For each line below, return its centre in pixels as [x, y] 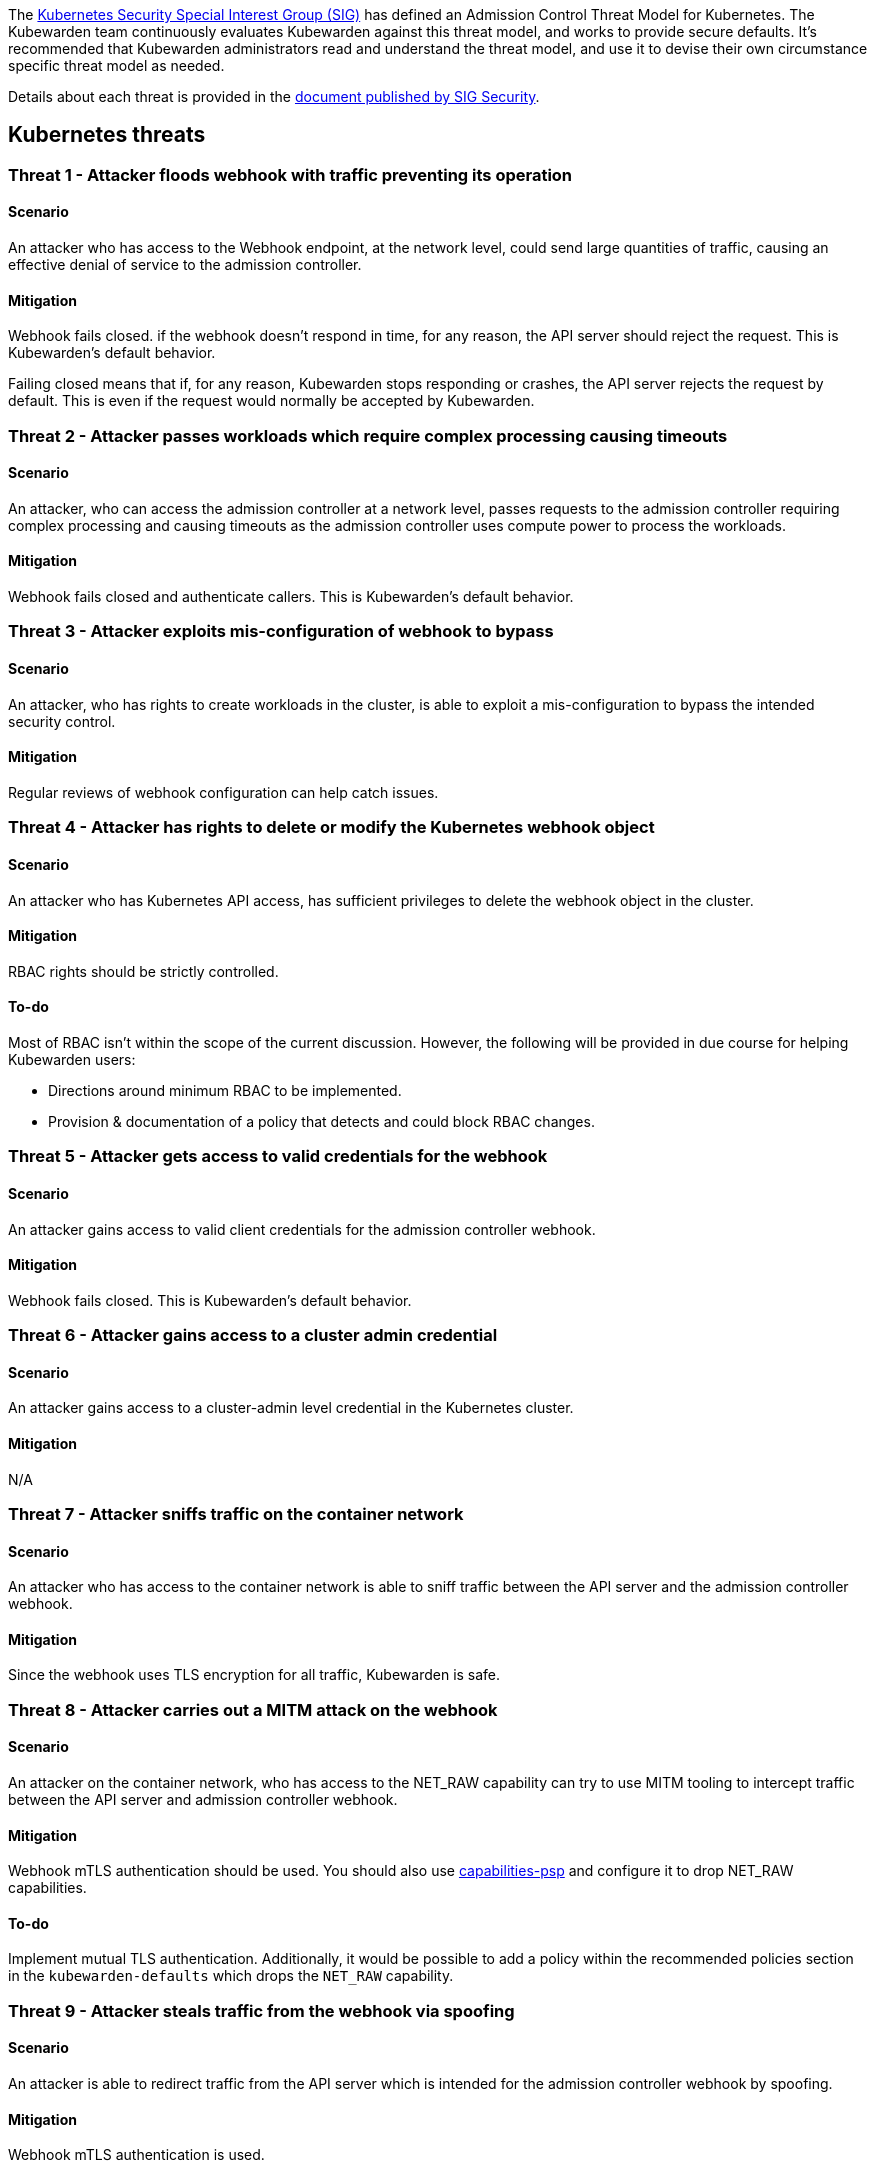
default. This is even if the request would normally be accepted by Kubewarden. [271, 401]
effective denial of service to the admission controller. [185, 265]
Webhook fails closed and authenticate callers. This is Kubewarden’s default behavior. [291, 597]
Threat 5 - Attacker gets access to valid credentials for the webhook [278, 1156]
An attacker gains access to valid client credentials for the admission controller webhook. [302, 1229]
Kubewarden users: [72, 1059]
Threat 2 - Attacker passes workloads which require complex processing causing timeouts [368, 435]
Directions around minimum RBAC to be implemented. [225, 1090]
